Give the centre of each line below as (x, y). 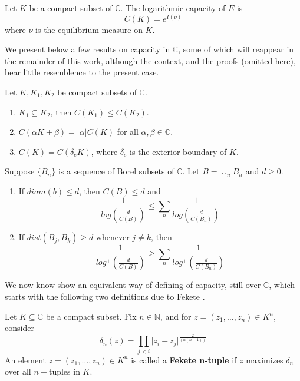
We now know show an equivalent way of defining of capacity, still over (133, 285)
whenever (113, 237)
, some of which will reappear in (236, 49)
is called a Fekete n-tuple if (184, 360)
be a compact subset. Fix (91, 316)
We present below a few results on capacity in (88, 49)
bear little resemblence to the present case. (82, 72)
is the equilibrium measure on (89, 29)
